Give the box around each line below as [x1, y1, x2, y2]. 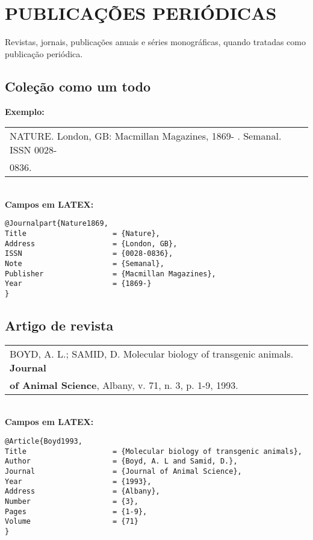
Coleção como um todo [5, 76, 151, 95]
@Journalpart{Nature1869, [5, 219, 108, 228]
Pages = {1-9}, [5, 507, 147, 516]
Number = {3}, [5, 497, 138, 506]
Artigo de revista [5, 315, 114, 334]
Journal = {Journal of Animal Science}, [5, 467, 242, 476]
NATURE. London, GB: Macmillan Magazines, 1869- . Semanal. [10, 129, 282, 143]
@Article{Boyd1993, [5, 436, 82, 445]
